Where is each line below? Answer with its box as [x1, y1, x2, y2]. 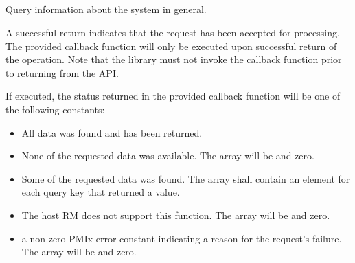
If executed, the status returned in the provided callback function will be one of [5, 89, 341, 103]
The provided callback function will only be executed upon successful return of [5, 38, 337, 53]
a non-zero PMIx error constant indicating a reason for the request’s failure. [21, 231, 342, 245]
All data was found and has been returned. [21, 125, 203, 139]
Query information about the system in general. [5, 2, 207, 16]
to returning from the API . [5, 65, 119, 80]
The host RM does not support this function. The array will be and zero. [21, 207, 330, 222]
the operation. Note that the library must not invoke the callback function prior [5, 52, 342, 67]
